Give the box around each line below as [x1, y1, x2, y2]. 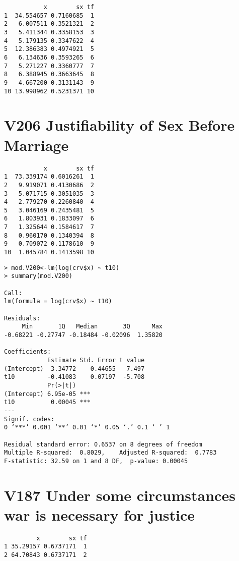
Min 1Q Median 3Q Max [22, 323, 163, 330]
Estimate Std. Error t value [47, 356, 145, 364]
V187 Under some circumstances [4, 484, 235, 505]
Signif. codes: [4, 415, 55, 423]
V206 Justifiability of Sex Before [4, 115, 235, 135]
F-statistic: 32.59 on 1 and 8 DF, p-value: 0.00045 [4, 457, 188, 465]
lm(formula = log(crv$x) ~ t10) [4, 298, 112, 305]
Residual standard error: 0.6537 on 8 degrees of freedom [4, 440, 202, 448]
